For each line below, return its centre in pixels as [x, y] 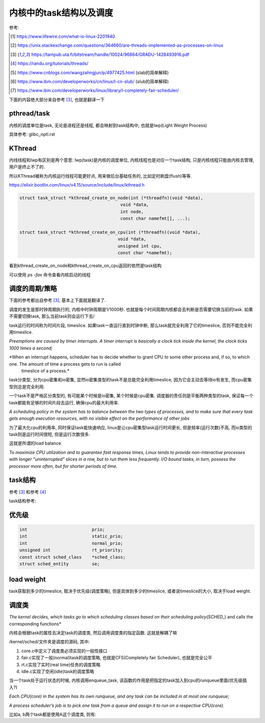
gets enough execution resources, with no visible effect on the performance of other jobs [99, 418]
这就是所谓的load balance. [36, 443]
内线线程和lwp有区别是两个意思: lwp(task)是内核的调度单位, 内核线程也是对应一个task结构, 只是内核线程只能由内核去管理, [132, 160]
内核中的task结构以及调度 [61, 13]
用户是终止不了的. [27, 167]
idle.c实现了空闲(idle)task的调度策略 [58, 671]
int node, [132, 212]
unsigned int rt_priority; [71, 550]
